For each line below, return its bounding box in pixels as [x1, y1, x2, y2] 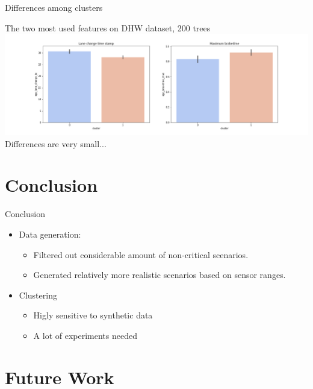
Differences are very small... [5, 137, 107, 150]
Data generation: [19, 227, 81, 240]
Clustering [19, 288, 57, 301]
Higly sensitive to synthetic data [33, 309, 153, 321]
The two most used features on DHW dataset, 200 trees [5, 21, 211, 34]
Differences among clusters [5, 1, 103, 13]
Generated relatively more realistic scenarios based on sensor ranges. [33, 268, 286, 281]
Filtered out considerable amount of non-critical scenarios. [33, 248, 249, 261]
